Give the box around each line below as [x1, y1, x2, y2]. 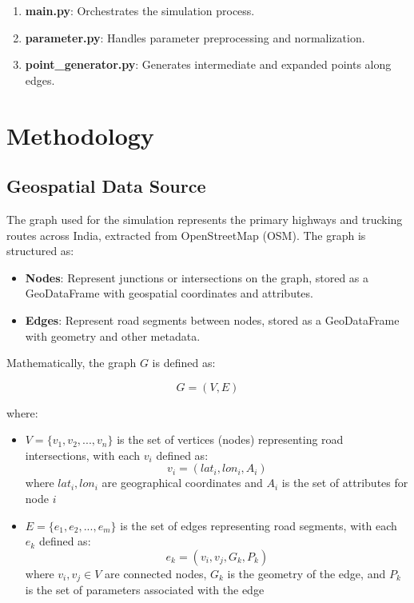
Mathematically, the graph [6, 354, 137, 371]
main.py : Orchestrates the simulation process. [25, 2, 255, 18]
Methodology [6, 118, 154, 151]
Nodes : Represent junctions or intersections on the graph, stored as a [25, 269, 369, 286]
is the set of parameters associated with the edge [25, 581, 265, 598]
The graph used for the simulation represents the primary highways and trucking [6, 210, 403, 227]
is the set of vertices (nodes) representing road [117, 431, 344, 448]
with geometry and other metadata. [25, 327, 201, 344]
